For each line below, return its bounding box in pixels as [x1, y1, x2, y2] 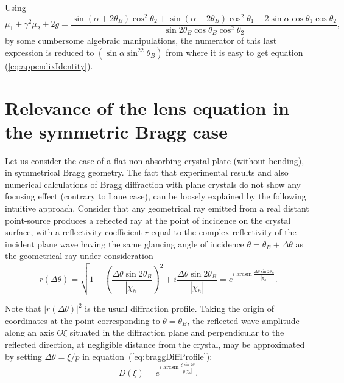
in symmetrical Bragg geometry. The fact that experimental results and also [5, 166, 289, 179]
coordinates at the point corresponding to [5, 314, 160, 326]
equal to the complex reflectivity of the [151, 226, 297, 238]
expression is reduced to [5, 46, 94, 58]
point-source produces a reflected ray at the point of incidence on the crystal [5, 213, 291, 226]
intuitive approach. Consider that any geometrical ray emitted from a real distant [5, 202, 309, 215]
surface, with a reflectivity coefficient [5, 226, 142, 238]
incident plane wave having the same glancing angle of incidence [5, 237, 244, 250]
